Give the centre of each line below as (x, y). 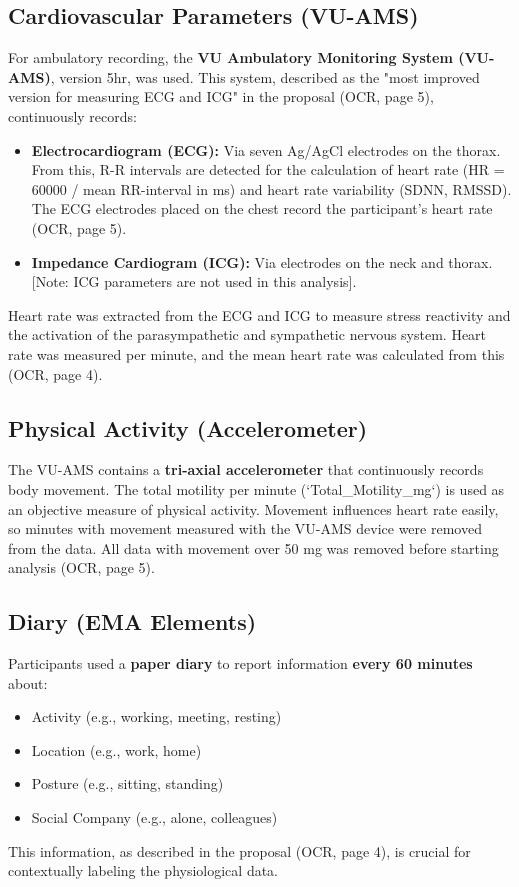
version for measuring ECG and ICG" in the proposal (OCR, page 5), (221, 96)
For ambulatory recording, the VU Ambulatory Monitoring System (230, 57)
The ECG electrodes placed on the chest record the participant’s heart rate (262, 208)
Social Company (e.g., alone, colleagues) (154, 817)
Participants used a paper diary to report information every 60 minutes (240, 663)
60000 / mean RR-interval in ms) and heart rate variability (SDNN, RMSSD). (271, 188)
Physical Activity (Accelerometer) (188, 427)
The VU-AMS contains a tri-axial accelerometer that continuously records (246, 469)
